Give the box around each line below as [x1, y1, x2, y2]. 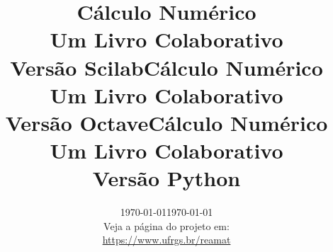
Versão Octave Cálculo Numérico [5, 108, 328, 137]
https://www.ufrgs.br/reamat [102, 232, 231, 247]
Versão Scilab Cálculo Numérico [10, 52, 323, 81]
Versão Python [92, 164, 241, 193]
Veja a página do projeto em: [103, 218, 230, 233]
